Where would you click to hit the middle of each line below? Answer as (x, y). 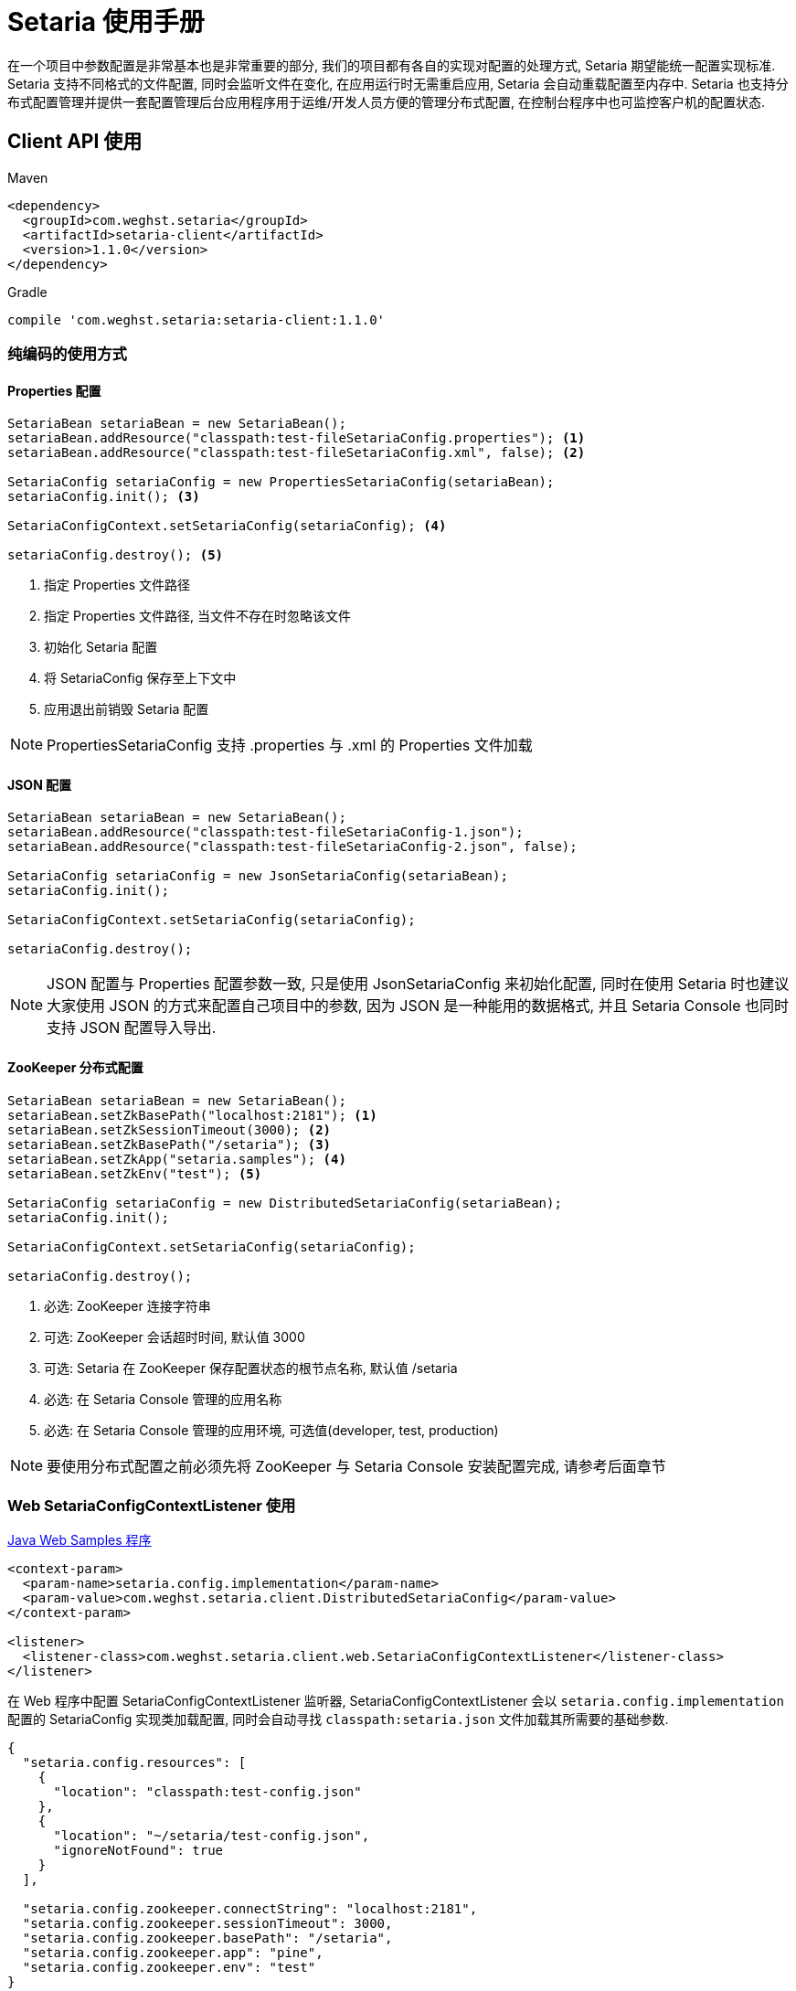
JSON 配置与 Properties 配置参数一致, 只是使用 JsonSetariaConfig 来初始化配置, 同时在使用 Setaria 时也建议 (418, 984)
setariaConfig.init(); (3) (104, 497)
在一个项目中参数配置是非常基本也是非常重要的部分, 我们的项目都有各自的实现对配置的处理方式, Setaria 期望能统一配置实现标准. (392, 65)
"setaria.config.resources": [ (134, 1763)
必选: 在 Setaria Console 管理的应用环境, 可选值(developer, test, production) (271, 1430)
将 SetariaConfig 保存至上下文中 (140, 678)
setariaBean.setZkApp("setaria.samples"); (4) (177, 1159)
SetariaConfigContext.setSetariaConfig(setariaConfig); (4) (227, 526)
